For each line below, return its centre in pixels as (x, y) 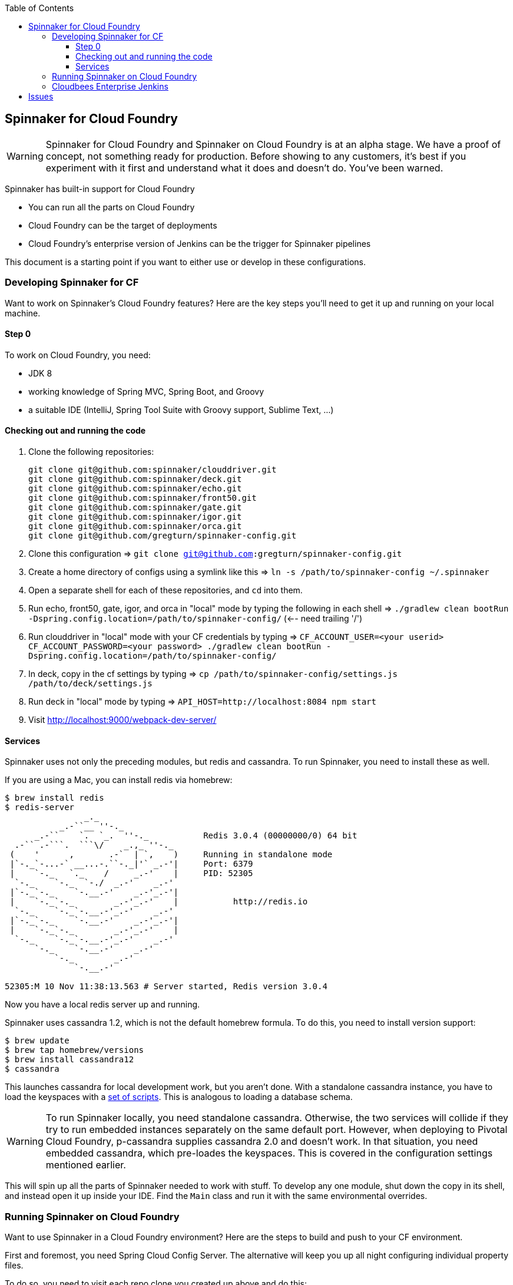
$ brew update (37, 1041)
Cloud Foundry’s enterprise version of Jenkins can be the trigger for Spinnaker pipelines (200, 243)
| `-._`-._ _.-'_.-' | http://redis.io (159, 902)
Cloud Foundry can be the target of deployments (123, 225)
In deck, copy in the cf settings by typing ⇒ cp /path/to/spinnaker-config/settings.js (213, 674)
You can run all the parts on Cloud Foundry (112, 207)
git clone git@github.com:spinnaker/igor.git (135, 517)
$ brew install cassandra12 (69, 1060)
